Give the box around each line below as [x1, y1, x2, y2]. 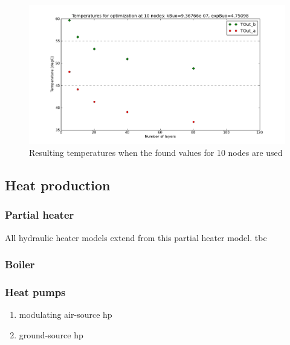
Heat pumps [5, 284, 66, 299]
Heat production [5, 176, 111, 195]
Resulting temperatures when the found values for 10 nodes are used [29, 146, 283, 159]
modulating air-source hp [19, 308, 112, 321]
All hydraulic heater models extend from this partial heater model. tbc [5, 231, 267, 243]
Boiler [5, 257, 35, 272]
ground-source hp [19, 328, 83, 341]
